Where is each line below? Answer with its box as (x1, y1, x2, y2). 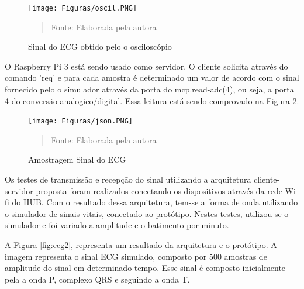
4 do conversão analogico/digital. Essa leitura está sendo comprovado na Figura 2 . (5, 94, 299, 106)
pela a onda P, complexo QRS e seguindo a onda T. (5, 273, 190, 285)
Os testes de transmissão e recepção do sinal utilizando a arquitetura (5, 173, 251, 185)
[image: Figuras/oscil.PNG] (28, 4, 137, 12)
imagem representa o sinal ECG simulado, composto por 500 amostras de (5, 250, 267, 262)
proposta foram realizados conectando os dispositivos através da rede (36, 184, 282, 197)
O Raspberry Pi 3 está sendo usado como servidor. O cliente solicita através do (5, 60, 288, 72)
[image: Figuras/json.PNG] (28, 117, 133, 126)
